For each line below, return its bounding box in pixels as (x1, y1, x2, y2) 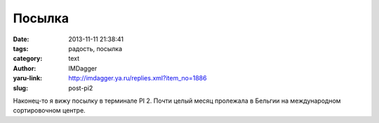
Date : (13, 35, 29, 43)
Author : (13, 64, 36, 73)
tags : (13, 44, 29, 52)
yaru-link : (13, 74, 42, 82)
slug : (13, 84, 28, 92)
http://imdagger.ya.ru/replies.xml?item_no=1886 (68, 74, 207, 82)
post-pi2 (68, 84, 93, 92)
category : (13, 55, 43, 63)
